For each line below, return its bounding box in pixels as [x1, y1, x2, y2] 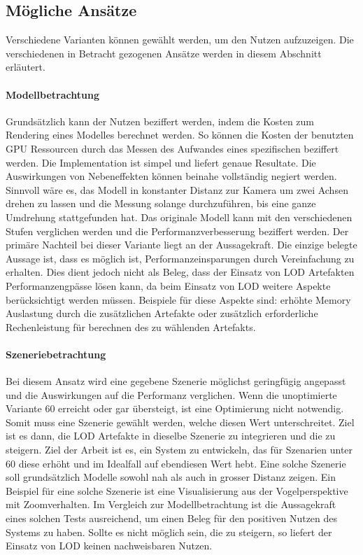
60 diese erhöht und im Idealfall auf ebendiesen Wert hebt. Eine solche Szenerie [6, 456, 346, 470]
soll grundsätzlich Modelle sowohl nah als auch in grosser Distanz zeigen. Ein [6, 470, 336, 484]
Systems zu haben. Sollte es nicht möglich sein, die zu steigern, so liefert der [6, 524, 332, 539]
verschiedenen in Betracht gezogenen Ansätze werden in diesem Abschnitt [6, 45, 322, 60]
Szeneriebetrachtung [6, 346, 106, 361]
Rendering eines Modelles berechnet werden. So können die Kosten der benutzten [6, 127, 354, 142]
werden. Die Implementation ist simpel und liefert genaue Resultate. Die [6, 155, 316, 169]
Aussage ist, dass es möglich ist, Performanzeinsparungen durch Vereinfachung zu [6, 251, 355, 265]
